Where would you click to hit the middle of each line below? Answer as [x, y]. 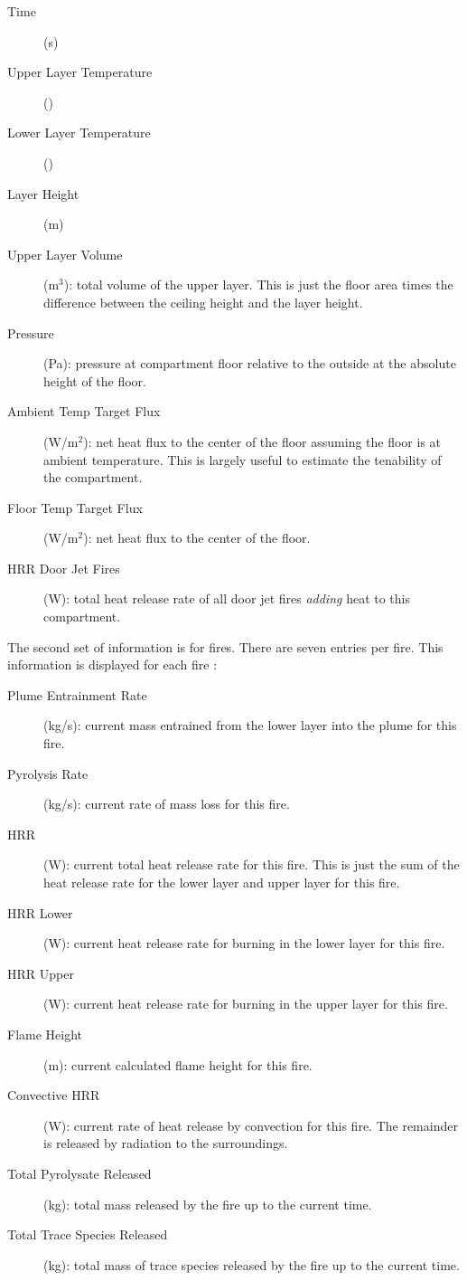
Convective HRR [54, 1095]
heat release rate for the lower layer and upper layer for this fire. [222, 882]
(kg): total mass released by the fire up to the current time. [208, 1204]
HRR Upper [41, 973]
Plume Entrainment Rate [77, 694]
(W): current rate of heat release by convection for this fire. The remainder [251, 1125]
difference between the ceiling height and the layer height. [203, 302]
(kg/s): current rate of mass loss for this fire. [167, 804]
